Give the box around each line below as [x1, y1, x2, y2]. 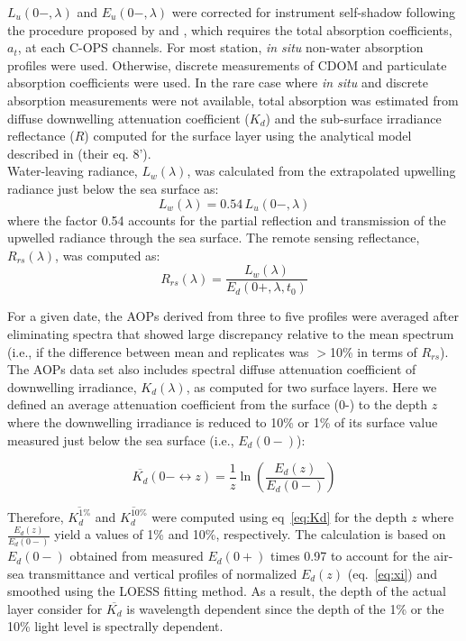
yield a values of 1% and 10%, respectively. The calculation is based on [54, 525, 446, 544]
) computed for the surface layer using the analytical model [84, 126, 412, 145]
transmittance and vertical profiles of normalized [28, 563, 297, 582]
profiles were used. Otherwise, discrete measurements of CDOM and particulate [7, 55, 447, 74]
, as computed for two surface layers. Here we [186, 377, 437, 396]
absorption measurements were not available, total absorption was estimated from [7, 90, 459, 109]
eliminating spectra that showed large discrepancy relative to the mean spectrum [7, 324, 454, 343]
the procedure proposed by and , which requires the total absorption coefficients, [7, 20, 452, 39]
